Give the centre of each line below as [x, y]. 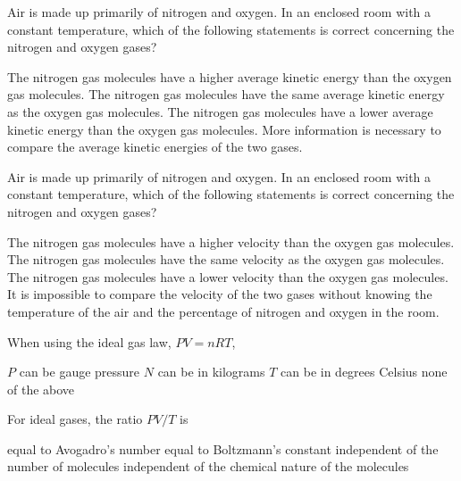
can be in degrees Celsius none [364, 372]
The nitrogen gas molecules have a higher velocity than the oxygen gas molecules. [231, 241]
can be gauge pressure [80, 372]
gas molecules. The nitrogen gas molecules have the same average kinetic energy [226, 94]
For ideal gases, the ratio [75, 419]
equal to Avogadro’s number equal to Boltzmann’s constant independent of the [223, 448]
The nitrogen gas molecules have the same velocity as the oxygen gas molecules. [226, 259]
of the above [41, 389]
